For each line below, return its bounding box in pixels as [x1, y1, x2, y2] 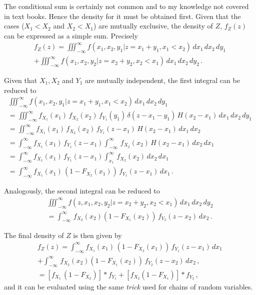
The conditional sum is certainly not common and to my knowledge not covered [4, 1, 249, 11]
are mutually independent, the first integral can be [85, 75, 240, 85]
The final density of [4, 230, 64, 240]
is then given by [73, 230, 122, 240]
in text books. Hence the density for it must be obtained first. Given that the [4, 10, 241, 21]
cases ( [4, 20, 24, 31]
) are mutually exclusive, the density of [93, 20, 213, 31]
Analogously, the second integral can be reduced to [4, 185, 160, 196]
